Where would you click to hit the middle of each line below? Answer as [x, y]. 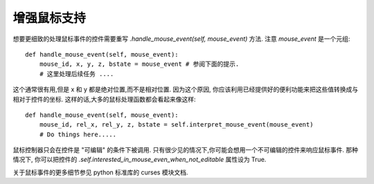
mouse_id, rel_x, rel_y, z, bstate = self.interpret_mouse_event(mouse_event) [176, 125]
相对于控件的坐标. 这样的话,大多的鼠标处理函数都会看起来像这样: [105, 99]
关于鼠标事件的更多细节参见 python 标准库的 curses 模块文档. [100, 172]
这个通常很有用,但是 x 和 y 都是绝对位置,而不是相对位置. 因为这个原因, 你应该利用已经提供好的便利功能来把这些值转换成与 [186, 89]
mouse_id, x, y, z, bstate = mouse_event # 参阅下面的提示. [139, 64]
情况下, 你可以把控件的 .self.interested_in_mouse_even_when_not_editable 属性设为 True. [140, 160]
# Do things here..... [78, 134]
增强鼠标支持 [50, 18]
